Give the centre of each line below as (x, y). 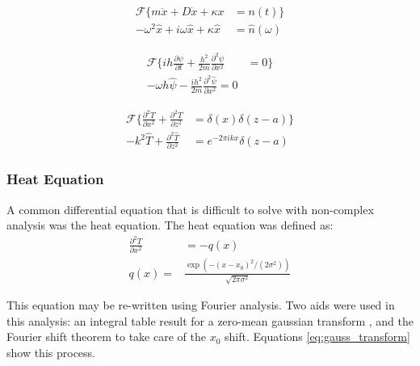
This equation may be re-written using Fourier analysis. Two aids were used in (201, 305)
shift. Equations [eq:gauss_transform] (317, 337)
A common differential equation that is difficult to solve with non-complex (190, 209)
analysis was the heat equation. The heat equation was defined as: (170, 225)
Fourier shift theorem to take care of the (106, 337)
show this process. (51, 353)
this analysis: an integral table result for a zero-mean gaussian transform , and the (210, 320)
